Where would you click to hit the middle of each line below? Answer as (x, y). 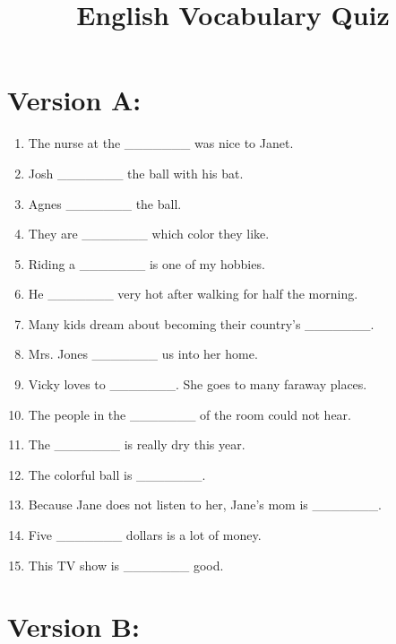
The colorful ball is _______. (117, 474)
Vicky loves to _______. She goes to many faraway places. (198, 384)
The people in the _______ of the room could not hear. (189, 414)
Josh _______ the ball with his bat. (136, 173)
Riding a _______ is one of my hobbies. (146, 263)
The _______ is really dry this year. (137, 444)
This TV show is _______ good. (126, 565)
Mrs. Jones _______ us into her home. (143, 354)
